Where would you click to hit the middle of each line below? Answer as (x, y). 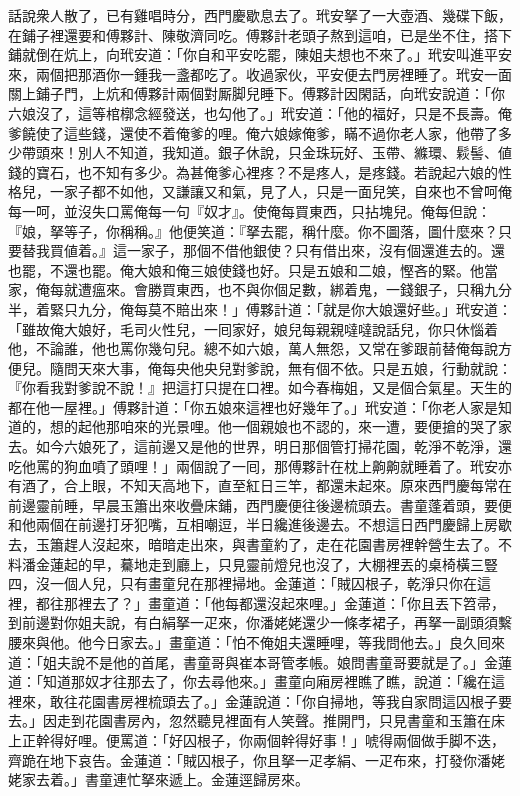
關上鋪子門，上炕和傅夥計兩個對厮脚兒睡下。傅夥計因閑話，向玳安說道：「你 (256, 93)
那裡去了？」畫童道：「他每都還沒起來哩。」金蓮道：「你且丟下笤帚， (284, 602)
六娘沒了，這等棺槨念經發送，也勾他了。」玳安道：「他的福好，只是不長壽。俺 (260, 112)
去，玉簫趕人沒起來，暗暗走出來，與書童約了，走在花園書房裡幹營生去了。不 (260, 544)
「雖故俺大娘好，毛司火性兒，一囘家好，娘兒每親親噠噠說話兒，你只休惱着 (253, 328)
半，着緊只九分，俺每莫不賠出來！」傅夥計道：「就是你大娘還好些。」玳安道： (260, 308)
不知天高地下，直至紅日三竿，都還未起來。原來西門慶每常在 (315, 485)
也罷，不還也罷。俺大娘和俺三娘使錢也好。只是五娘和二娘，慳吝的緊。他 (246, 269)
